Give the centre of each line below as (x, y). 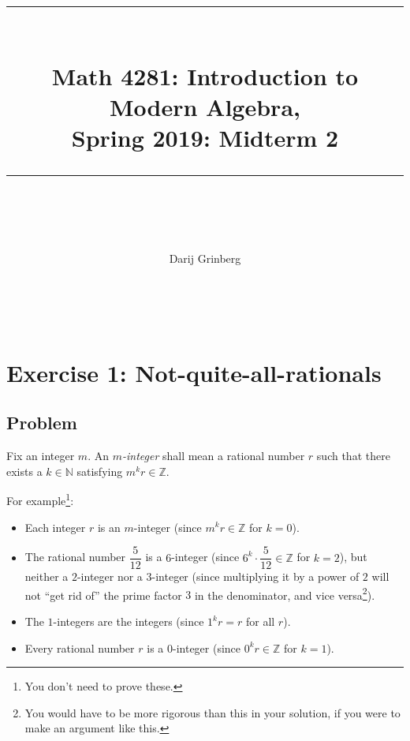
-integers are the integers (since (129, 621)
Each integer (55, 527)
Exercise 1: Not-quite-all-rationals (194, 372)
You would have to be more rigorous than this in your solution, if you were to (212, 712)
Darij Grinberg (205, 258)
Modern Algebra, (205, 106)
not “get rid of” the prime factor (103, 595)
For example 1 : (40, 499)
